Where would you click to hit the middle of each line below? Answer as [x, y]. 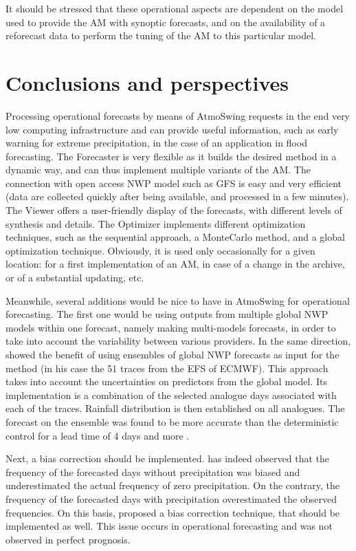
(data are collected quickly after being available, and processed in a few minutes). [177, 196]
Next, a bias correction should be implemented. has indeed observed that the [167, 458]
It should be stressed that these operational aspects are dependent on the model [175, 8]
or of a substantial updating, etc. [75, 278]
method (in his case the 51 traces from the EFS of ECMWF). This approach [167, 368]
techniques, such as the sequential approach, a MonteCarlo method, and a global [175, 237]
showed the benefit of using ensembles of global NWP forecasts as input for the [173, 354]
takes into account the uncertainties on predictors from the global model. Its [166, 381]
